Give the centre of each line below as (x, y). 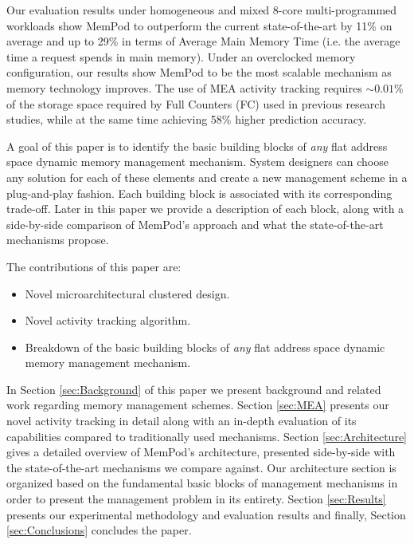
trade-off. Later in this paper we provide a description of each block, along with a (205, 209)
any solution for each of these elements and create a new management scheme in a (207, 177)
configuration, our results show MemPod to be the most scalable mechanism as (199, 72)
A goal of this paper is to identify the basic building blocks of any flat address (197, 146)
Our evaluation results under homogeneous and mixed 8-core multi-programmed (202, 10)
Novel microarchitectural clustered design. (127, 293)
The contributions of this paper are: (94, 266)
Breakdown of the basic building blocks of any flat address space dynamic (205, 347)
